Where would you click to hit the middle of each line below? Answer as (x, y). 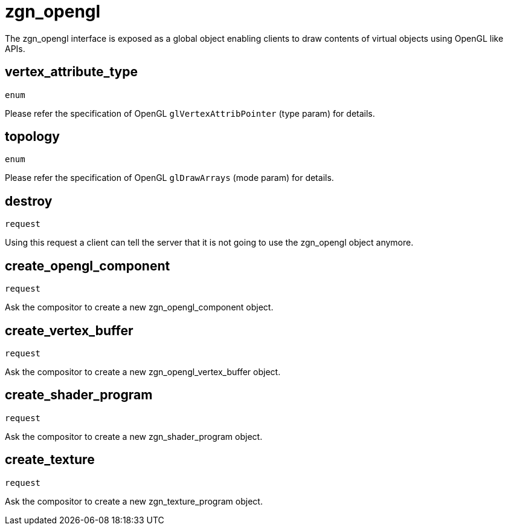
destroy (29, 201)
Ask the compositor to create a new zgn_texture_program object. (134, 501)
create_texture (50, 460)
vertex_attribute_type (71, 72)
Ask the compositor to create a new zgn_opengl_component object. (139, 307)
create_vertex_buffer (69, 330)
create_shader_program (79, 395)
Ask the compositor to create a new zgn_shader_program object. (134, 436)
